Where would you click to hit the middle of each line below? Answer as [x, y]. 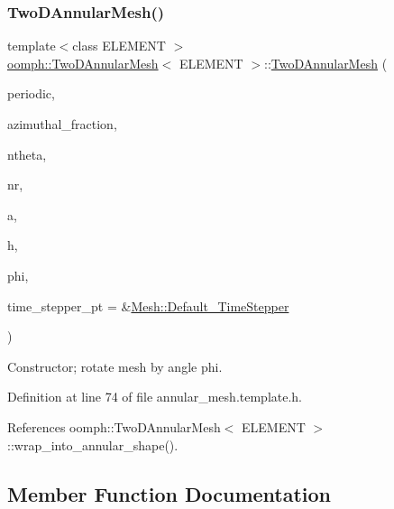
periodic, [31, 93]
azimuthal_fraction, [62, 124]
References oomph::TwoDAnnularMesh [114, 426]
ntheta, [27, 154]
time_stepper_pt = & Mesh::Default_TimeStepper [148, 305]
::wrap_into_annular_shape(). [93, 444]
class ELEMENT [119, 46]
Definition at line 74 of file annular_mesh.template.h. [155, 397]
